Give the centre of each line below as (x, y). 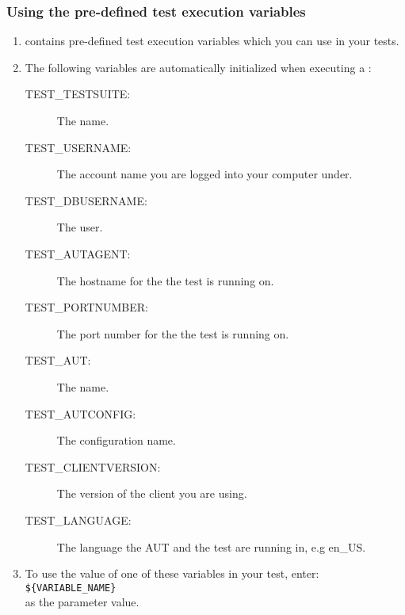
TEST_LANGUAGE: (78, 520)
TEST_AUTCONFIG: (80, 413)
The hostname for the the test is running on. (165, 280)
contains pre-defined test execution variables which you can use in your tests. (212, 41)
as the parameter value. (82, 602)
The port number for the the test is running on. (173, 333)
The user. (80, 227)
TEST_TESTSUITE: (78, 94)
